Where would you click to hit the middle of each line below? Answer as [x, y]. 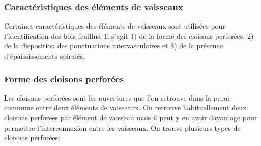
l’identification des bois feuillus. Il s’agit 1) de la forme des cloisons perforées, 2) [129, 35]
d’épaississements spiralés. [45, 56]
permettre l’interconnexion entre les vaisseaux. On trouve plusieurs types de [122, 127]
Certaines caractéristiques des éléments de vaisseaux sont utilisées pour [115, 26]
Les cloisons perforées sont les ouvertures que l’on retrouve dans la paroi [117, 97]
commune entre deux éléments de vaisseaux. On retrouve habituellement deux [125, 107]
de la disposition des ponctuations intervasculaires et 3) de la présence [113, 46]
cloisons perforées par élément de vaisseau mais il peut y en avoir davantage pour [131, 117]
